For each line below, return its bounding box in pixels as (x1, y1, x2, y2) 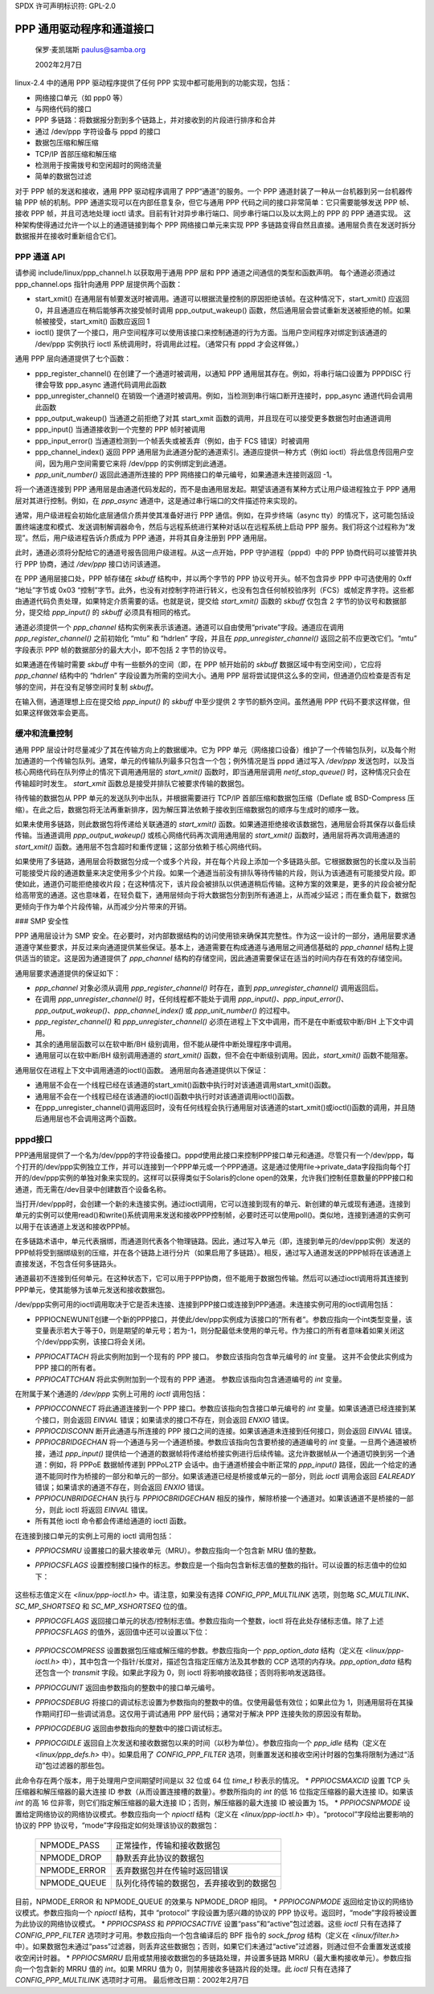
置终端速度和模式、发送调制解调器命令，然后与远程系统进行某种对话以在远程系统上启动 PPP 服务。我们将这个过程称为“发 (14, 522, 416, 531)
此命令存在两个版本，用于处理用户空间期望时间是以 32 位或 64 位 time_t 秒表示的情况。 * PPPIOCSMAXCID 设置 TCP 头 (14, 1775, 411, 1785)
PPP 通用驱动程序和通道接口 (14, 22, 154, 35)
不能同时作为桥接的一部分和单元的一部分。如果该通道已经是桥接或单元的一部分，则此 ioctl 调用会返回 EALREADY (41, 1471, 416, 1480)
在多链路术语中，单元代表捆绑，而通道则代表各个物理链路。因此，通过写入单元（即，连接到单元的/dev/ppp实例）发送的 (14, 1236, 411, 1246)
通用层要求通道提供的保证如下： (14, 968, 121, 978)
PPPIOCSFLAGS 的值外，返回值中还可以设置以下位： (35, 1628, 211, 1637)
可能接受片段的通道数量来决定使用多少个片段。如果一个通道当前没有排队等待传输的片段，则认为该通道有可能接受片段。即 (14, 868, 416, 878)
